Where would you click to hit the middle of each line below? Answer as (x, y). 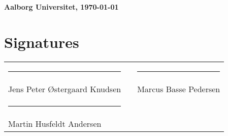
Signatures (42, 42)
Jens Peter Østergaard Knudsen (65, 89)
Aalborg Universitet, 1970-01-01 (61, 7)
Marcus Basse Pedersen (179, 89)
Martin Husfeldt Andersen (55, 123)
